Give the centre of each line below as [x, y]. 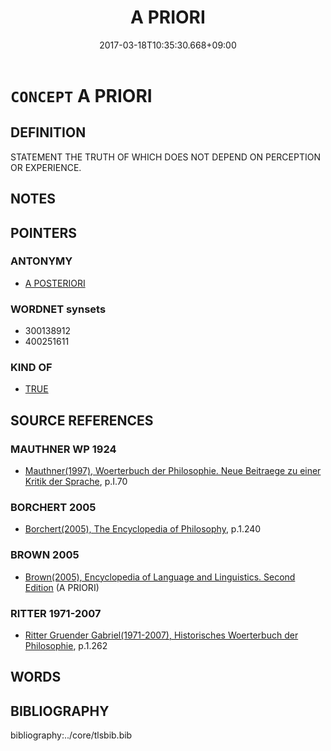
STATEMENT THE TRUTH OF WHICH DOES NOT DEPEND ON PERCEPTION [165, 157]
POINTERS [44, 232]
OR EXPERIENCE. [46, 167]
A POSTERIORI [55, 283]
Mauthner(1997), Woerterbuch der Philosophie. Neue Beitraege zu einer [173, 471]
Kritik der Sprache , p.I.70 [76, 482]
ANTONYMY [41, 261]
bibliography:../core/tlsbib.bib [71, 735]
